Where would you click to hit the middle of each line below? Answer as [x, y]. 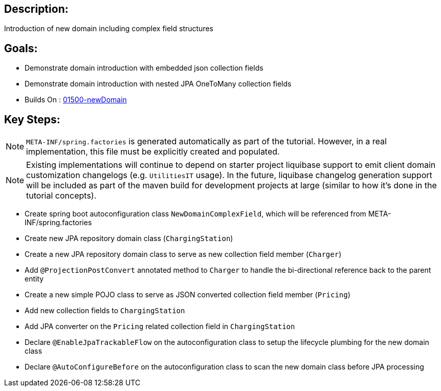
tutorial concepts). [61, 196]
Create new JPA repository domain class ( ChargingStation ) [129, 238]
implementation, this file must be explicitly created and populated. [153, 152]
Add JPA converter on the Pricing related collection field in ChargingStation [160, 327]
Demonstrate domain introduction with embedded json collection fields [144, 68]
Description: [36, 9]
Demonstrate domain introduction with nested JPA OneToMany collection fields [158, 84]
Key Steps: [32, 119]
